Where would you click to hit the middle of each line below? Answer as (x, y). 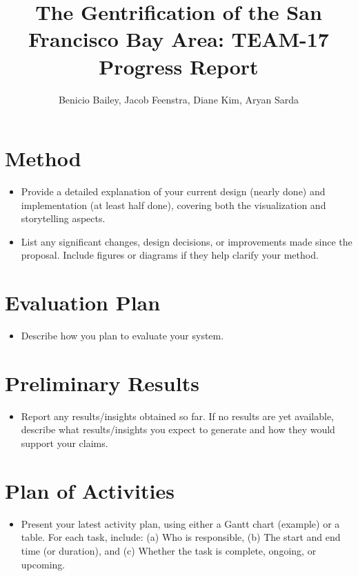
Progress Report (179, 66)
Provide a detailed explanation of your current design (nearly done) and (173, 191)
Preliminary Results (102, 383)
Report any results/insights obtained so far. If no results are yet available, (178, 416)
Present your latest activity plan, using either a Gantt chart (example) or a (180, 523)
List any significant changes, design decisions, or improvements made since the (187, 241)
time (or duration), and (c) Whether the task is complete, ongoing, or (169, 550)
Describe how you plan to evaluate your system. (122, 336)
